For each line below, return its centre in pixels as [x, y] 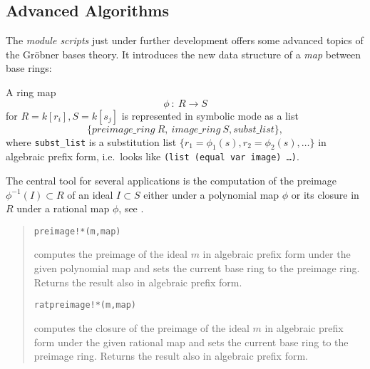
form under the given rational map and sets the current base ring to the [191, 342]
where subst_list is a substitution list [91, 141]
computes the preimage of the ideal [111, 254]
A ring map [31, 92]
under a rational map [63, 208]
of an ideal [90, 194]
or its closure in [325, 194]
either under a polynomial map [211, 194]
